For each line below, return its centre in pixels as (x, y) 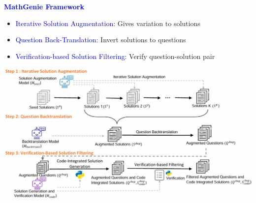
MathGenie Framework (44, 6)
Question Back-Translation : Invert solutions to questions (101, 40)
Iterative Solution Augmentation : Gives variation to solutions (108, 23)
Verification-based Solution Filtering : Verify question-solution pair (115, 56)
